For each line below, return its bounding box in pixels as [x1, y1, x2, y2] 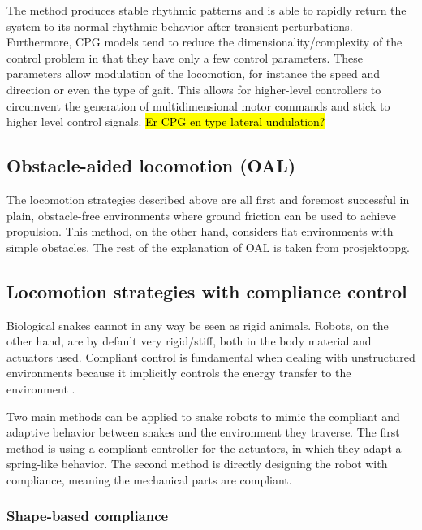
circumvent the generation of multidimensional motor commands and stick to [6, 97, 390, 114]
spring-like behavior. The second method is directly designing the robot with [6, 455, 388, 472]
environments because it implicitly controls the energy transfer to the [6, 364, 351, 381]
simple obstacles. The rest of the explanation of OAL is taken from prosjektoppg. [6, 238, 410, 255]
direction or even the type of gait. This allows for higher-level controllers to [6, 80, 381, 98]
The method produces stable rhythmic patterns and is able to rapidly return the [6, 2, 407, 18]
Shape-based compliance [6, 506, 169, 526]
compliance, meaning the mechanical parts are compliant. [6, 471, 292, 488]
